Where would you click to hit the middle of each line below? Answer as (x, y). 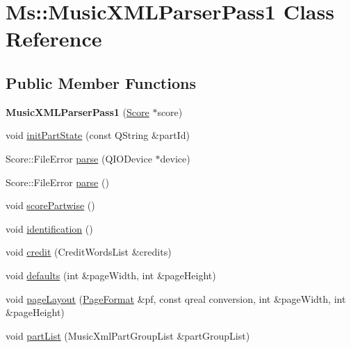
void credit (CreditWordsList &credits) (89, 252)
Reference (54, 39)
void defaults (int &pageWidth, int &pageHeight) (111, 275)
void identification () (49, 228)
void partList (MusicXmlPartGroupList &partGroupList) (128, 335)
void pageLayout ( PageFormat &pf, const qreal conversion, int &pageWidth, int (176, 298)
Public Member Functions (101, 82)
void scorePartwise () (50, 205)
